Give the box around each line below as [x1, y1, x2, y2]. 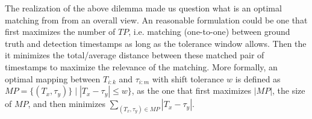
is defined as [235, 72, 281, 85]
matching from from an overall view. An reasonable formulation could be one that [5, 13, 308, 26]
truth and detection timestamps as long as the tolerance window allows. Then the [5, 37, 307, 49]
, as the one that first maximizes [131, 84, 251, 97]
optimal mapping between [5, 72, 101, 85]
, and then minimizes [28, 97, 105, 110]
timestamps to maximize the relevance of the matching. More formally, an [5, 60, 278, 73]
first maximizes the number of [5, 25, 116, 38]
